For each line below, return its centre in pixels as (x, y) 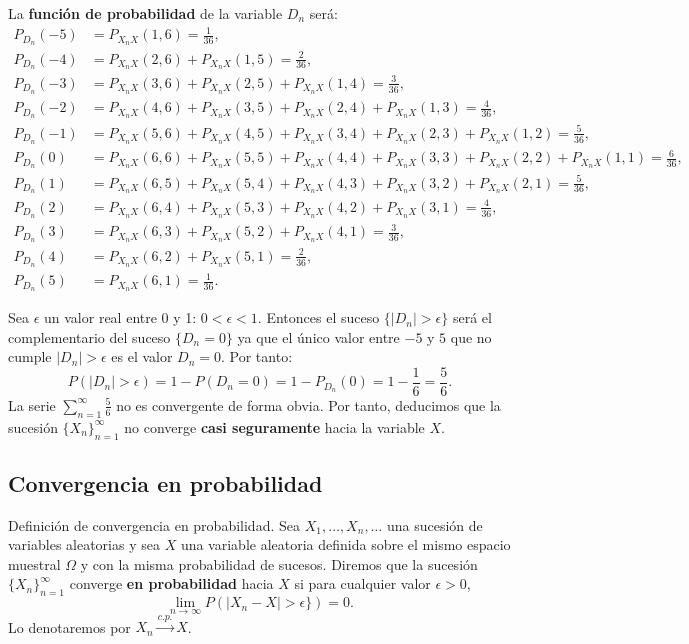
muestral (34, 563)
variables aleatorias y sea (84, 544)
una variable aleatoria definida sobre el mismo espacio (345, 544)
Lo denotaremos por (69, 626)
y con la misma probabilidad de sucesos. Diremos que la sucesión (279, 563)
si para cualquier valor (362, 583)
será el (472, 317)
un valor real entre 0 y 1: (120, 317)
